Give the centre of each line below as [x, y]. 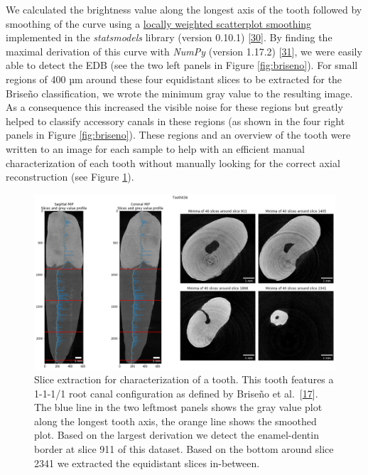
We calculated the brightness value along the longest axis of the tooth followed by [184, 9]
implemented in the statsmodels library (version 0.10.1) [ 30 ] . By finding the [169, 37]
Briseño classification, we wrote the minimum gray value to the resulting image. [179, 93]
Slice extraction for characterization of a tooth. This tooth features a [184, 379]
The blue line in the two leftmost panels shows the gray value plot [178, 407]
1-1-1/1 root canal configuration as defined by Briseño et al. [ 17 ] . [176, 393]
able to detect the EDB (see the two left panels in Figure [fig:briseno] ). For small [182, 65]
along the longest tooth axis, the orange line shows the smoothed [175, 421]
